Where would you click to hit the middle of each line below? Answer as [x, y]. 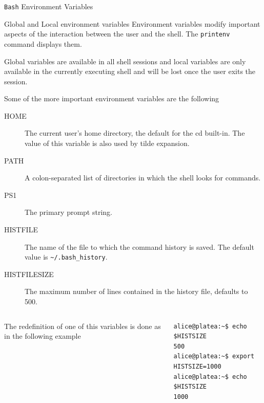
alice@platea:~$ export [214, 356]
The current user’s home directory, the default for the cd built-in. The [135, 133]
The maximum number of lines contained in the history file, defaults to [136, 291]
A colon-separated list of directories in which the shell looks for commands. [143, 178]
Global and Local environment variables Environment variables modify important [132, 23]
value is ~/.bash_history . [66, 257]
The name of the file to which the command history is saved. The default [139, 246]
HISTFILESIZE [29, 274]
